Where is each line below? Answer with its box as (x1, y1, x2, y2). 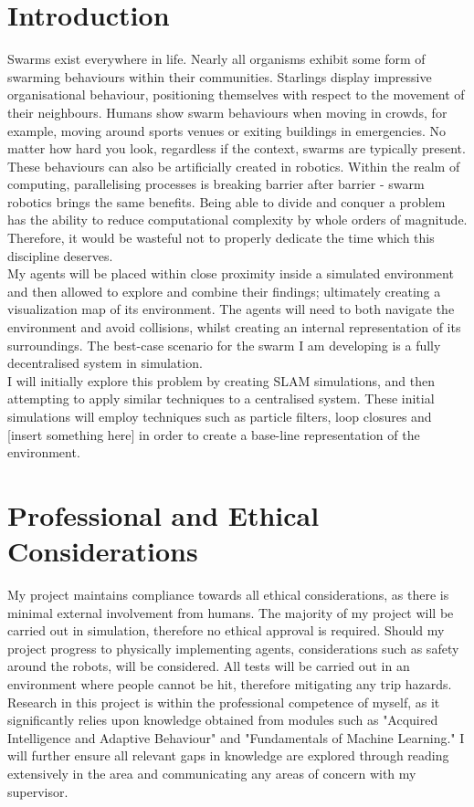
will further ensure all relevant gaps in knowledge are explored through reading (7, 746, 449, 765)
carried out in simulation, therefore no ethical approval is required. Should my (7, 621, 445, 640)
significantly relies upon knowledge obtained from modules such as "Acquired (7, 710, 438, 729)
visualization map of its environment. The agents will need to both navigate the (7, 299, 455, 319)
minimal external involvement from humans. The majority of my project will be (7, 603, 454, 622)
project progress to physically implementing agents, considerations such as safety (7, 638, 459, 657)
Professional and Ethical (7, 496, 320, 533)
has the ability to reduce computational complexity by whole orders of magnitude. (7, 210, 468, 229)
